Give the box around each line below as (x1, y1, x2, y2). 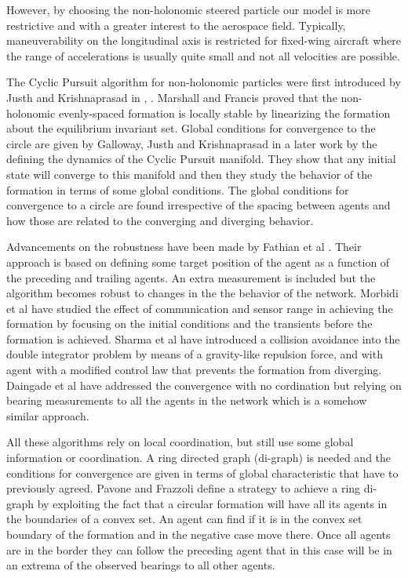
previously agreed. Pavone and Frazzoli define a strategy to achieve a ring (6, 480, 361, 496)
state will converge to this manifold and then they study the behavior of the (6, 165, 373, 182)
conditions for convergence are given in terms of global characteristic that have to (6, 464, 399, 481)
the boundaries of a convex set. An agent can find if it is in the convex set (6, 511, 362, 527)
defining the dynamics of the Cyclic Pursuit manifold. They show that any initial (6, 151, 396, 167)
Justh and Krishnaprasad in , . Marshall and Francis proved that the (6, 89, 337, 105)
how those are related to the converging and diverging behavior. (6, 212, 314, 228)
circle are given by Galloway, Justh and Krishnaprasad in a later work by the (6, 135, 377, 151)
